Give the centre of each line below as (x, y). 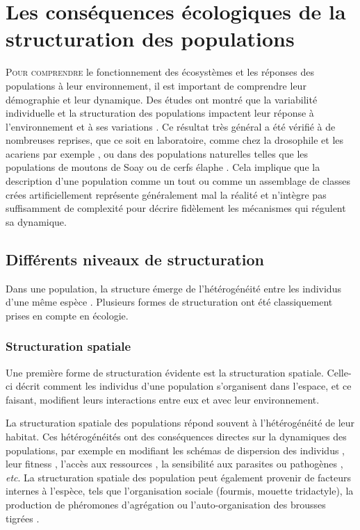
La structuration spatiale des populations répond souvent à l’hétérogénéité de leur (180, 423)
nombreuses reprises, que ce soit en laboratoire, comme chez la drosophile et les (175, 140)
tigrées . (23, 518)
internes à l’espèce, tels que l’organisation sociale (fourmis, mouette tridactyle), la (180, 491)
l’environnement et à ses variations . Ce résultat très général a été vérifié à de (171, 126)
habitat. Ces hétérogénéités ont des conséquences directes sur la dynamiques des (176, 437)
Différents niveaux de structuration (135, 259)
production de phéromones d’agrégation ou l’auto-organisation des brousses (166, 504)
